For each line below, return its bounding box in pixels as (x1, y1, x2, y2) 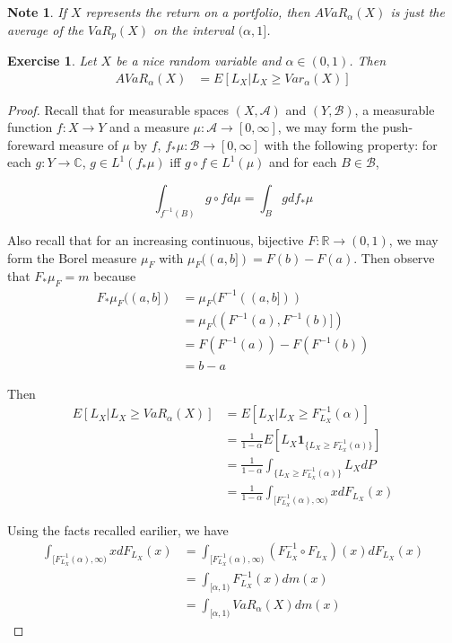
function (7, 118, 53, 137)
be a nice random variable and (116, 51, 282, 70)
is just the (390, 3, 445, 21)
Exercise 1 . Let (7, 51, 97, 70)
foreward (7, 135, 55, 154)
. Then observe (353, 248, 435, 267)
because (93, 267, 136, 286)
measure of (58, 135, 118, 154)
